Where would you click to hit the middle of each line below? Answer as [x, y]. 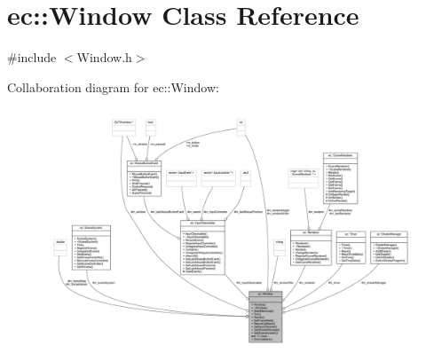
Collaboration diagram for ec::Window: [113, 86]
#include [32, 57]
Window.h [104, 57]
